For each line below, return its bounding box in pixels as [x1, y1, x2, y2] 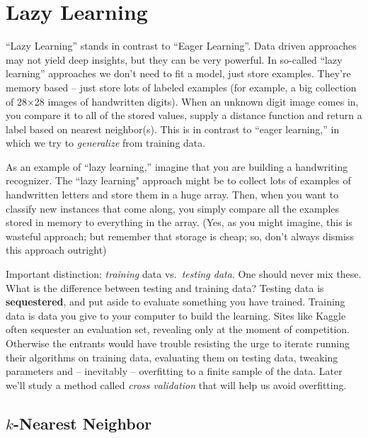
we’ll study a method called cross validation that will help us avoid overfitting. [6, 377, 347, 392]
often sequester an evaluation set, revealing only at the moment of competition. [6, 322, 350, 337]
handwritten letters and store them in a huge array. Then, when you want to [6, 187, 339, 202]
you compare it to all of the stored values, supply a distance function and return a [6, 108, 362, 123]
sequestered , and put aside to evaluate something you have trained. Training [6, 294, 345, 309]
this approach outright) [6, 242, 107, 257]
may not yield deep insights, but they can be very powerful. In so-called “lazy [6, 52, 343, 67]
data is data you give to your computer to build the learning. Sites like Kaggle [6, 308, 346, 322]
